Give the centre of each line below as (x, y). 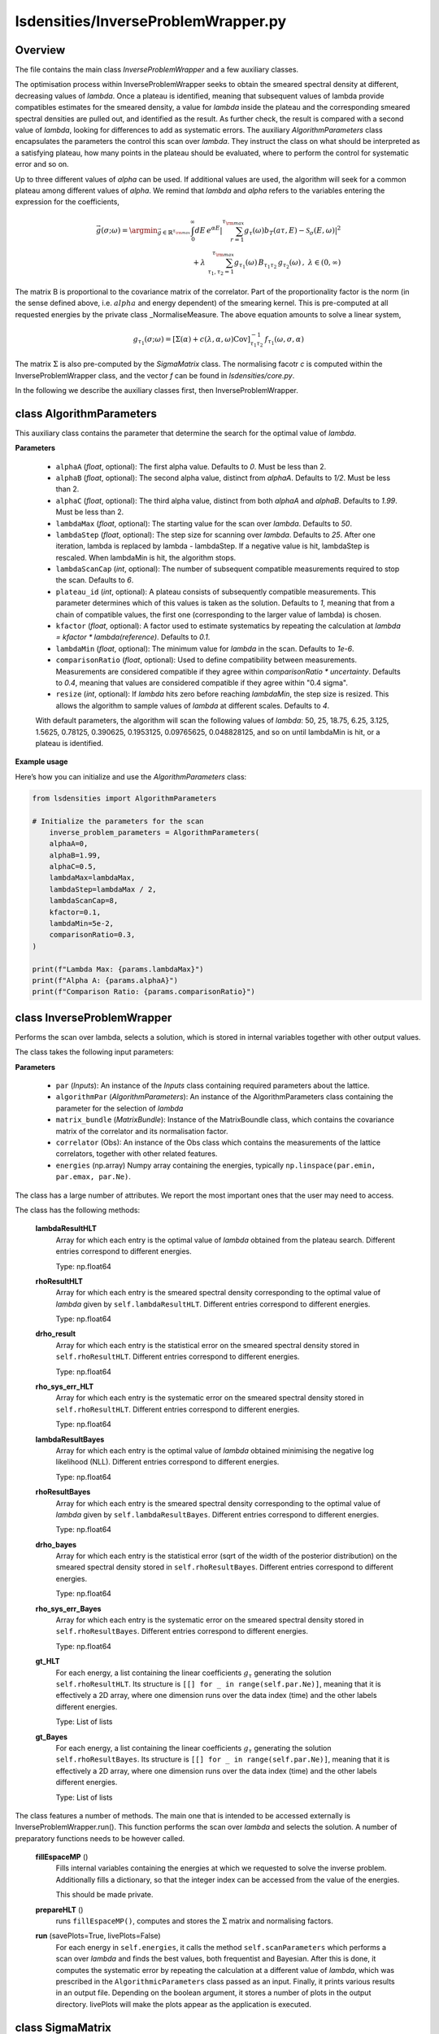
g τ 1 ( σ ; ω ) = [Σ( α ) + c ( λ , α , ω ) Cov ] (192, 340)
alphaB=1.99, (75, 855)
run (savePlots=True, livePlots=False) (98, 1936)
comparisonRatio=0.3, (92, 935)
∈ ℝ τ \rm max (177, 232)
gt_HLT (48, 1661)
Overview (40, 50)
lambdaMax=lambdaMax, (92, 878)
